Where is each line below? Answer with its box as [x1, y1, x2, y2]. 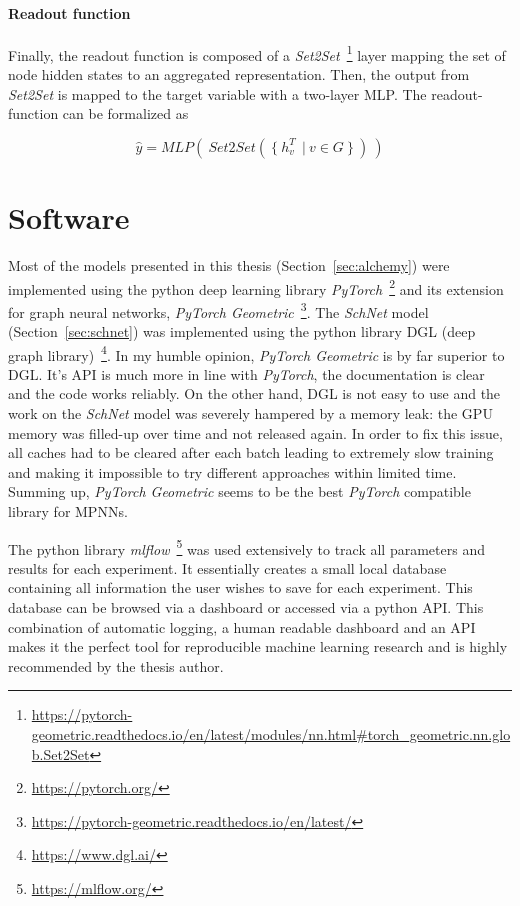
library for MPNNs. [8, 501, 128, 522]
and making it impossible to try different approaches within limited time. [8, 461, 457, 482]
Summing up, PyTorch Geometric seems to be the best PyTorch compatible [8, 481, 471, 502]
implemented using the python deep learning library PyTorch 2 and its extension [8, 275, 504, 299]
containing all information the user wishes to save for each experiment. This [8, 577, 473, 598]
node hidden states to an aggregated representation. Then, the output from [8, 64, 470, 85]
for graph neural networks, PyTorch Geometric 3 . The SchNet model [8, 298, 429, 322]
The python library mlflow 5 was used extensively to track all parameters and [8, 535, 485, 559]
